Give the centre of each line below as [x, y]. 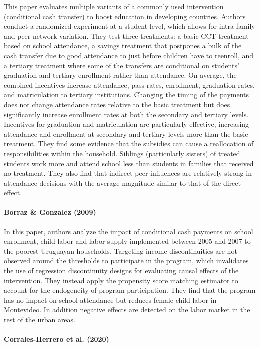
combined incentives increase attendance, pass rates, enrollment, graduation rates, [129, 85]
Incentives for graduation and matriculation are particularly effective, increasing [127, 124]
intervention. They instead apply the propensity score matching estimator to [121, 280]
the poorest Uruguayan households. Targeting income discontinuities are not [121, 250]
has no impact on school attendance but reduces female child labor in [110, 299]
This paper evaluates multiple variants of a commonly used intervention [114, 6]
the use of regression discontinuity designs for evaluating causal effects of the [121, 270]
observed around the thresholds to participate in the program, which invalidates [126, 260]
